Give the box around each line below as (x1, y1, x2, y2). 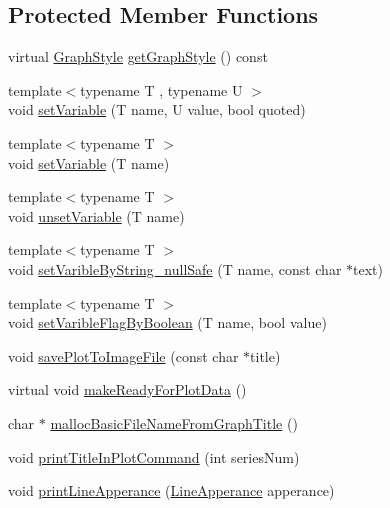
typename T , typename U (80, 79, 243, 100)
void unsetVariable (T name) (8, 205, 185, 226)
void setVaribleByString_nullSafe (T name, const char (8, 258, 342, 279)
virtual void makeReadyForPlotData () (8, 379, 247, 400)
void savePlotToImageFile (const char (8, 345, 239, 366)
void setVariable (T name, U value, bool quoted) (8, 99, 306, 120)
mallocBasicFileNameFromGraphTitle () (50, 412, 298, 433)
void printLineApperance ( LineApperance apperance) (8, 480, 335, 501)
